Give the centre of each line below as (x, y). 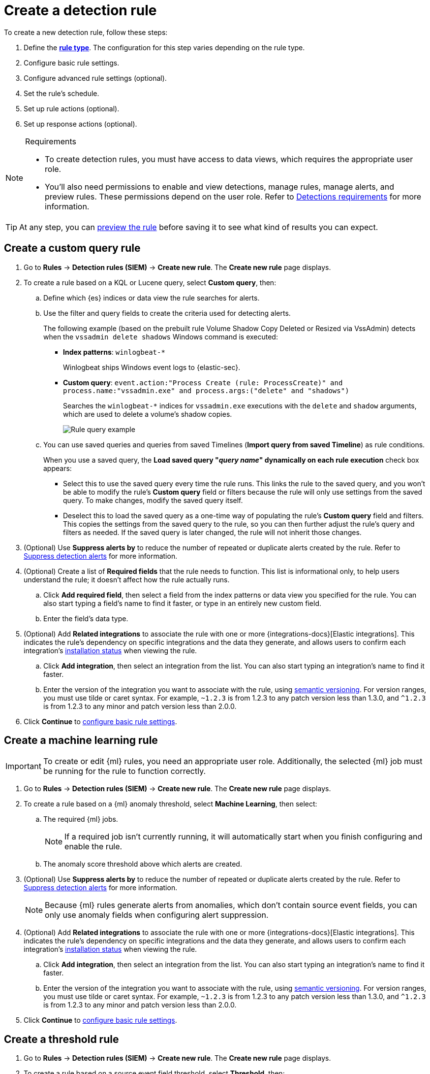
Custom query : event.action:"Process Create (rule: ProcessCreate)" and (203, 382)
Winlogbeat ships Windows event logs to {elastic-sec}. (152, 367)
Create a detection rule (80, 10)
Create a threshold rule (61, 1039)
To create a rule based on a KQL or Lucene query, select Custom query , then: (150, 282)
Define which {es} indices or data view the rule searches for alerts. (152, 298)
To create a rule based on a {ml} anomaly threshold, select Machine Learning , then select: (170, 804)
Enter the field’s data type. (86, 618)
